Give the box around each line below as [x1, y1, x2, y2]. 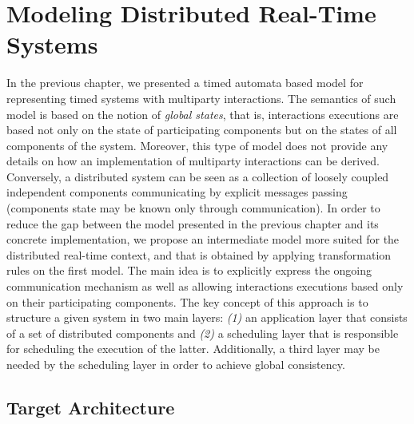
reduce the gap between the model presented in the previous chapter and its [6, 215, 379, 232]
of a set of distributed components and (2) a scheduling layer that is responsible [6, 324, 399, 341]
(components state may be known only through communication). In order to [6, 200, 380, 216]
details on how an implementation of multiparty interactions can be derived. [6, 153, 380, 169]
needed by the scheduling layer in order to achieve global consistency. [6, 356, 345, 372]
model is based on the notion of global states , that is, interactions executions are [6, 105, 399, 122]
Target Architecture [6, 394, 175, 419]
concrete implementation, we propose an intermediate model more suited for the [6, 231, 400, 248]
